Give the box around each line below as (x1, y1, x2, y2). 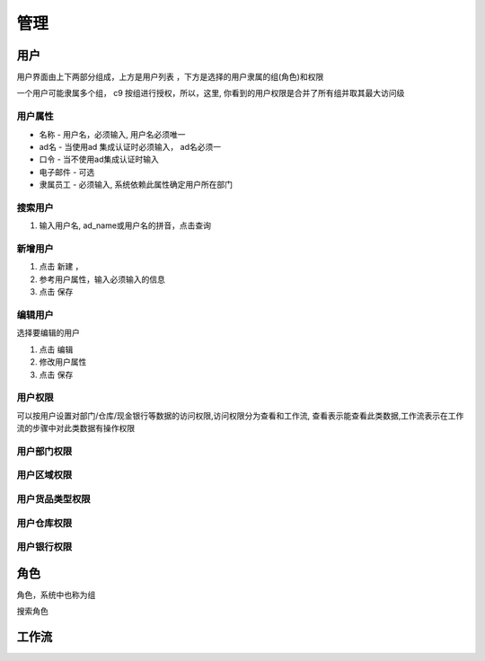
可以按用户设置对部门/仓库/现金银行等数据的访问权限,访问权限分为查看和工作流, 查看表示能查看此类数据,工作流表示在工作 (16, 410, 464, 421)
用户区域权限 (16, 469, 73, 481)
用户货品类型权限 (16, 492, 91, 505)
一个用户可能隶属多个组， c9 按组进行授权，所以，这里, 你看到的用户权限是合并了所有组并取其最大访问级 (16, 88, 405, 99)
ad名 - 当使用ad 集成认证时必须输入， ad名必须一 (39, 141, 222, 152)
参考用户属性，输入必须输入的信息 (39, 274, 165, 285)
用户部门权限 (16, 445, 73, 457)
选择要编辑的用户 (16, 328, 80, 339)
